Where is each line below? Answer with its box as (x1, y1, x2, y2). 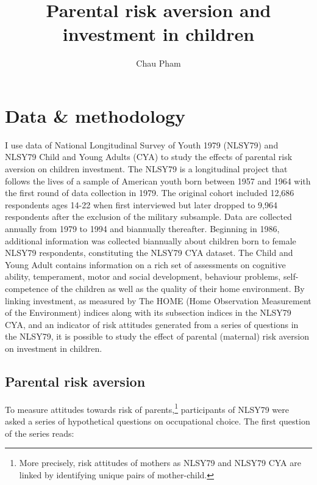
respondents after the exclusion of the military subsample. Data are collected (5, 210, 292, 223)
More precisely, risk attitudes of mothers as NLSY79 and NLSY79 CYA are (19, 456, 301, 469)
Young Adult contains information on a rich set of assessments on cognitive (5, 258, 286, 271)
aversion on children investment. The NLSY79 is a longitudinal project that (5, 162, 288, 175)
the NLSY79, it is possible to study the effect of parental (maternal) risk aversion (5, 330, 309, 343)
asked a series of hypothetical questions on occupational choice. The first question (5, 414, 310, 427)
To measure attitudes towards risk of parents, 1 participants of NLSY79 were (5, 401, 290, 415)
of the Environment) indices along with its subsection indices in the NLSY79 (5, 306, 291, 319)
